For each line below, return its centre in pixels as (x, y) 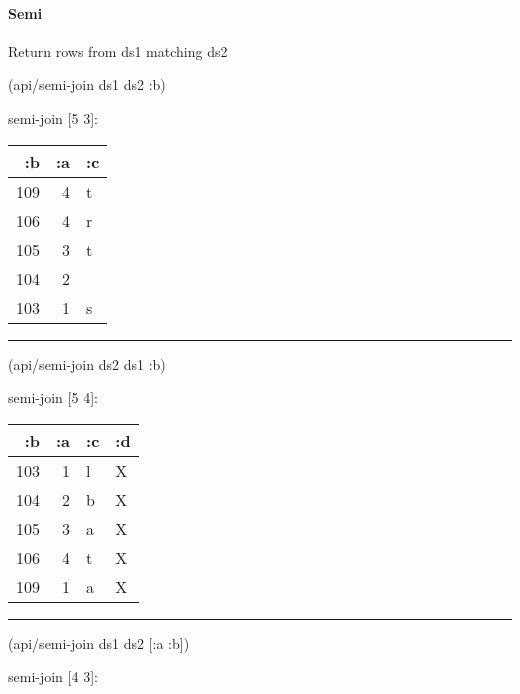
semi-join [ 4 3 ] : (53, 676)
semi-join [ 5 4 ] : (53, 397)
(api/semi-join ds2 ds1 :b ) (87, 363)
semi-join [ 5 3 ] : (53, 117)
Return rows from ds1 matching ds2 (118, 50)
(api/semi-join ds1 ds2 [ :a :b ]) (99, 642)
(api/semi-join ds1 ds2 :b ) (87, 84)
